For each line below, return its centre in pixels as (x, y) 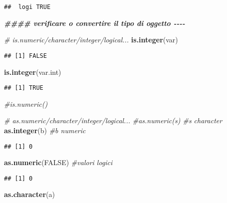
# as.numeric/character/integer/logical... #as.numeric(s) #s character (113, 120)
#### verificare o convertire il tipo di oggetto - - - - (95, 23)
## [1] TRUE (24, 88)
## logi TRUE (27, 7)
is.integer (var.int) (33, 72)
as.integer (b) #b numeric (45, 130)
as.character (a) (29, 194)
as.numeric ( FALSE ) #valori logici (58, 162)
